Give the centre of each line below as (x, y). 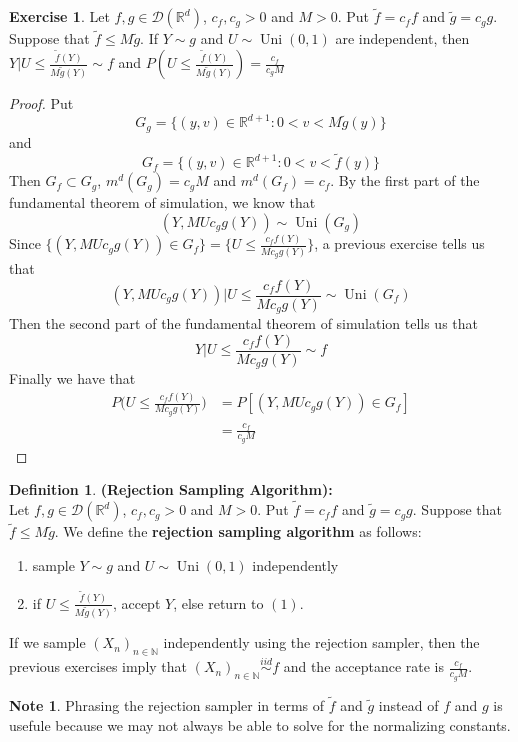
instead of (408, 704)
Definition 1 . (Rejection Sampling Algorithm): (171, 489)
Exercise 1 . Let (59, 16)
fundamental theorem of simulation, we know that (162, 202)
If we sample (47, 642)
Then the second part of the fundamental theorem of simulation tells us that (243, 323)
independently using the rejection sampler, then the (321, 642)
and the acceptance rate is (363, 666)
